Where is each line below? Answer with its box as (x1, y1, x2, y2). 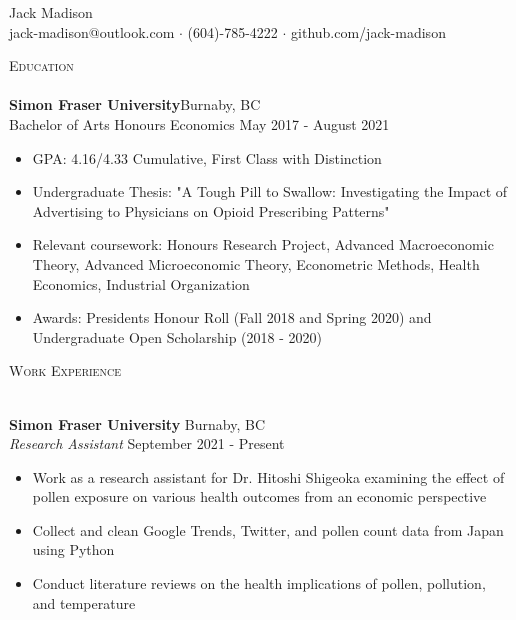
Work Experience (9, 360, 121, 381)
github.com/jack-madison (291, 21, 446, 42)
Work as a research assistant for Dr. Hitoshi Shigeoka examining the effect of (32, 466, 505, 487)
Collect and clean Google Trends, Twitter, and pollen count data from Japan (32, 519, 504, 540)
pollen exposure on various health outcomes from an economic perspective (32, 486, 487, 507)
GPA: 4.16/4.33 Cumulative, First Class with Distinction (32, 147, 382, 168)
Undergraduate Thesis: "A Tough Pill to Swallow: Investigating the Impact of (32, 181, 508, 202)
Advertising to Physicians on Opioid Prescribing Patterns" (32, 200, 390, 221)
